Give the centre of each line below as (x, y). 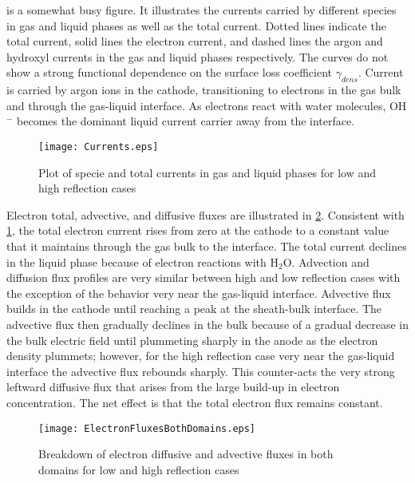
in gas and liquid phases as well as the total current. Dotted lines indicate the (196, 25)
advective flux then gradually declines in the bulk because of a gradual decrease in (207, 324)
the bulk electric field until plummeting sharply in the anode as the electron (192, 340)
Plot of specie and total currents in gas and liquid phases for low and (207, 172)
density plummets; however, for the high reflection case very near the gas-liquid (201, 356)
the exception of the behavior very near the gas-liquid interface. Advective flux (199, 293)
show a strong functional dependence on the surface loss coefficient (169, 72)
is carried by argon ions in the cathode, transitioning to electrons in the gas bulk (204, 90)
